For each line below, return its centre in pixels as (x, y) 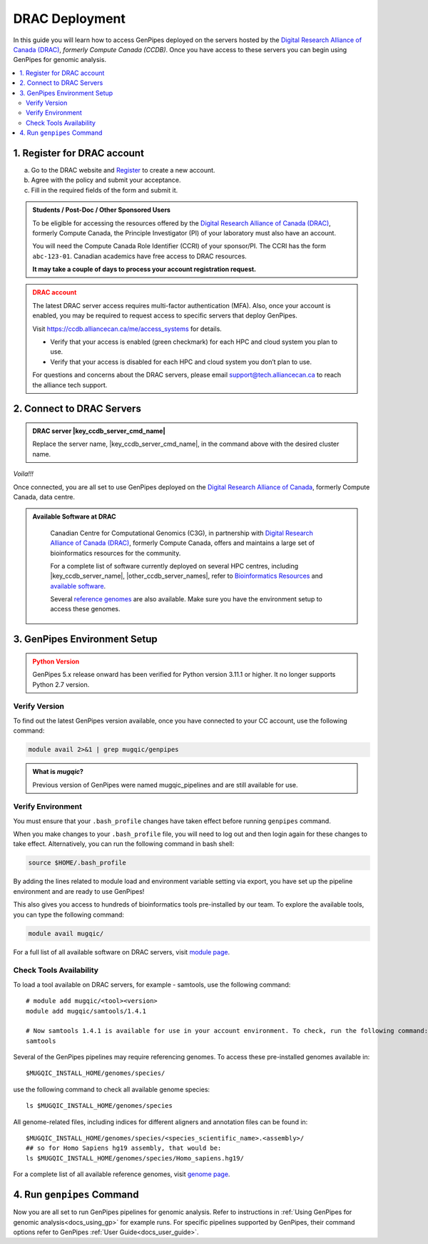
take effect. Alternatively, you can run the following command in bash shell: (124, 844)
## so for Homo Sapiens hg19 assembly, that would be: (124, 1148)
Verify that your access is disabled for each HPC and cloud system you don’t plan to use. (181, 362)
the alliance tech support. (70, 384)
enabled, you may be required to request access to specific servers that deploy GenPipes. (165, 316)
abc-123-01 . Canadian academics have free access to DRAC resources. (140, 256)
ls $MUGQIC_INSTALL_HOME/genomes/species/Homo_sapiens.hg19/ (135, 1158)
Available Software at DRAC (75, 516)
